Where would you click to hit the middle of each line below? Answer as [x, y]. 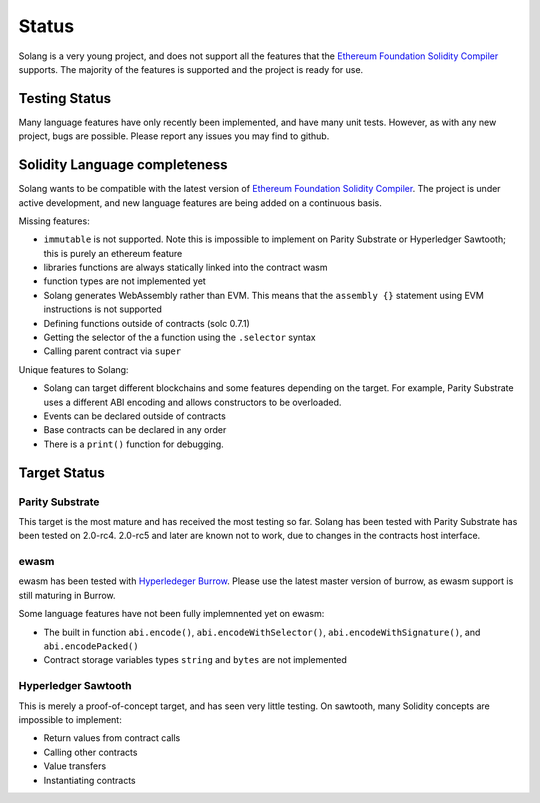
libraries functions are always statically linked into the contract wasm [185, 267]
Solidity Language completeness [123, 165]
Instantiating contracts [90, 780]
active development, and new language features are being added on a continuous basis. [200, 202]
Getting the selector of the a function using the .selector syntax [179, 337]
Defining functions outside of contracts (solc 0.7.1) [146, 323]
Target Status [61, 472]
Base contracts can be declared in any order [135, 430]
